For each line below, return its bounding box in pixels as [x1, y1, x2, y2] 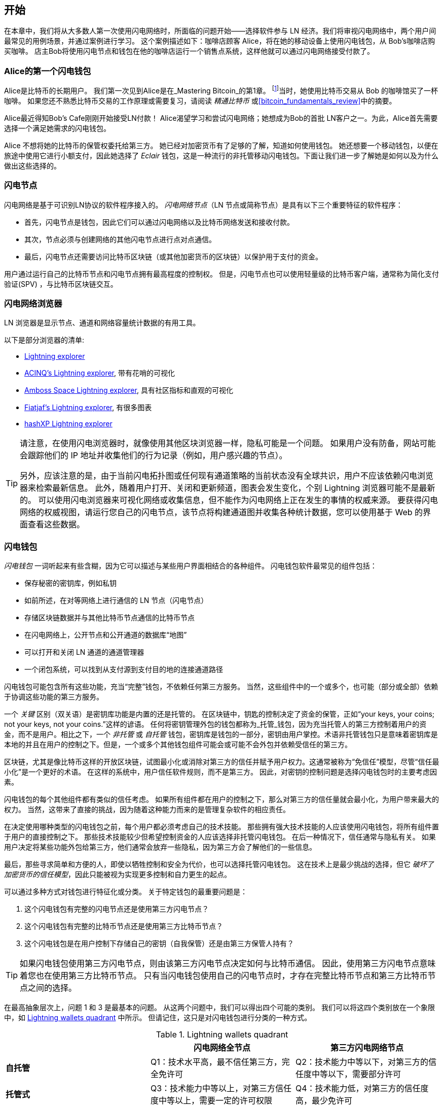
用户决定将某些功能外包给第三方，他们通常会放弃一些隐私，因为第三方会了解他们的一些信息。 [4, 843, 316, 852]
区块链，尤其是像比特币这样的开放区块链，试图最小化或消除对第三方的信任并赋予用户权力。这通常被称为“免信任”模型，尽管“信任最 [4, 757, 439, 766]
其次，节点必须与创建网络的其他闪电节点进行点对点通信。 [24, 234, 216, 244]
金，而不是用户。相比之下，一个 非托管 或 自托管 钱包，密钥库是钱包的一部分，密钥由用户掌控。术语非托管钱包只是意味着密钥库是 [4, 730, 438, 739]
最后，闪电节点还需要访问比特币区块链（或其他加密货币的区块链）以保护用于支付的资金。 [24, 252, 322, 261]
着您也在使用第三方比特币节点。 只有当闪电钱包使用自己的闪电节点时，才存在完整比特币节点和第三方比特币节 [20, 970, 436, 981]
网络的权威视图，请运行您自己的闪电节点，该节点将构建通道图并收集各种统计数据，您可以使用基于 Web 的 [20, 507, 423, 518]
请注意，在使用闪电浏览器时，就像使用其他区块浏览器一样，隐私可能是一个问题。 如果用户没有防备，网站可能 [20, 438, 436, 449]
